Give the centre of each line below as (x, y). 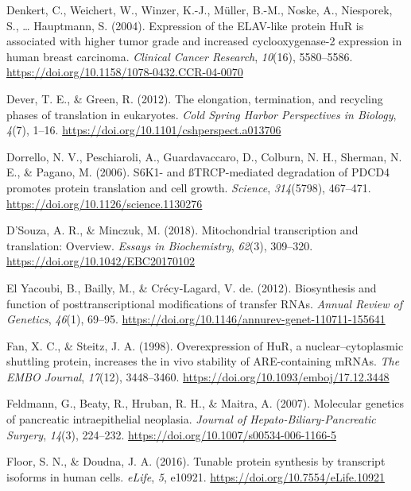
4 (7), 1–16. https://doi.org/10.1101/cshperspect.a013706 (144, 130)
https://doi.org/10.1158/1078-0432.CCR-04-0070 (125, 72)
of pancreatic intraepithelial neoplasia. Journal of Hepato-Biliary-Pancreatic (191, 419)
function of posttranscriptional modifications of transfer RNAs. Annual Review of (205, 303)
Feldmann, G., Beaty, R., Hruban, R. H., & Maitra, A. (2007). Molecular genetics (205, 403)
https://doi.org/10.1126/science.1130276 (105, 203)
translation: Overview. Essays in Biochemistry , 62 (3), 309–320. (160, 245)
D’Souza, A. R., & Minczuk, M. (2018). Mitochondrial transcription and (182, 230)
